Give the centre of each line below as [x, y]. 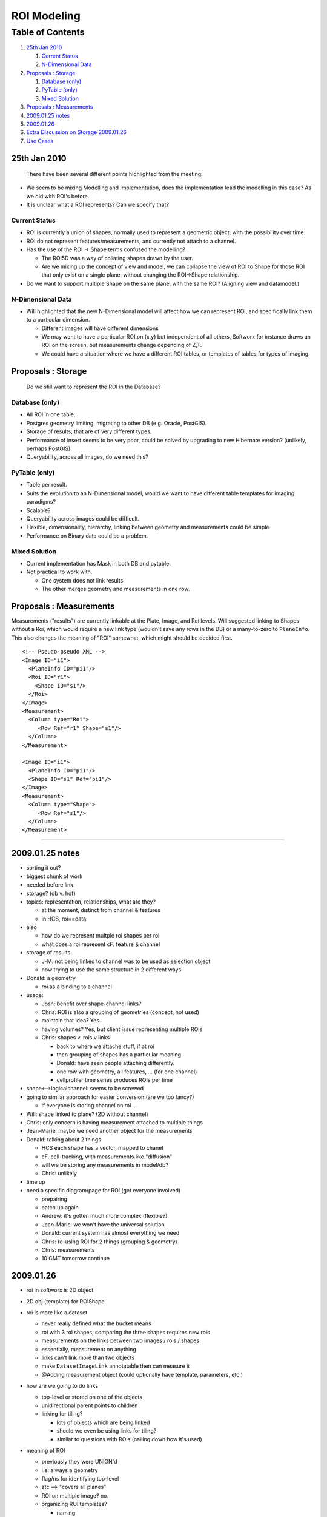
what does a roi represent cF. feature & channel [101, 944]
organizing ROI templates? [74, 1504]
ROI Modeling [46, 16]
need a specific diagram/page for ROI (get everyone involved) [104, 1191]
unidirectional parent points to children [90, 1405]
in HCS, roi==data [64, 919]
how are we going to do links [62, 1386]
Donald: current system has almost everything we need [111, 1233]
